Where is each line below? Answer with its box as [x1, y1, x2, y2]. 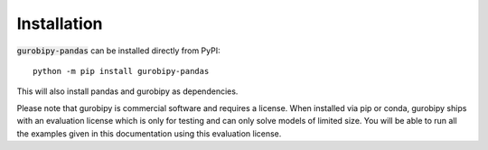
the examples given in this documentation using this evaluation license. [16, 127, 282, 139]
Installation [16, 14, 103, 33]
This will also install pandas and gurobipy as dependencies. [16, 86, 239, 97]
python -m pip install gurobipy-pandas [33, 66, 210, 76]
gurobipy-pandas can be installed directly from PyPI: [16, 45, 221, 56]
